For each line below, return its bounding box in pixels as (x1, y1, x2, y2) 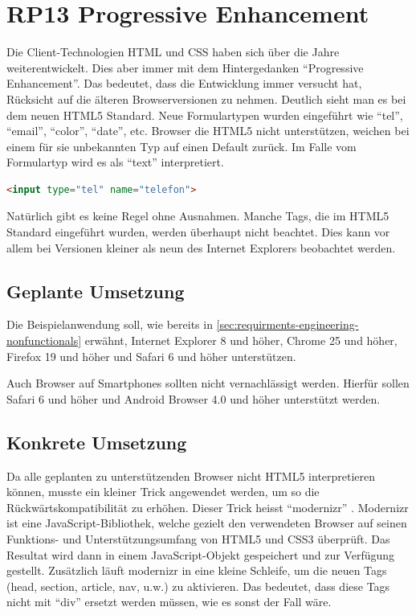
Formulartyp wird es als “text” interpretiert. (6, 154, 224, 170)
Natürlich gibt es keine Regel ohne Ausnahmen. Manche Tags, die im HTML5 (6, 207, 389, 224)
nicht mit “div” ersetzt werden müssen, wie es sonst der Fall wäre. (6, 593, 332, 610)
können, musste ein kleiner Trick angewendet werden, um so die (6, 483, 320, 500)
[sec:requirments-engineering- (216, 316, 359, 333)
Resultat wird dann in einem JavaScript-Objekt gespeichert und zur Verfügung (6, 546, 395, 563)
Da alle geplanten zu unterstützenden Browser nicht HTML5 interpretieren (6, 467, 376, 484)
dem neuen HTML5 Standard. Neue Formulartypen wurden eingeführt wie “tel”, (6, 106, 403, 123)
